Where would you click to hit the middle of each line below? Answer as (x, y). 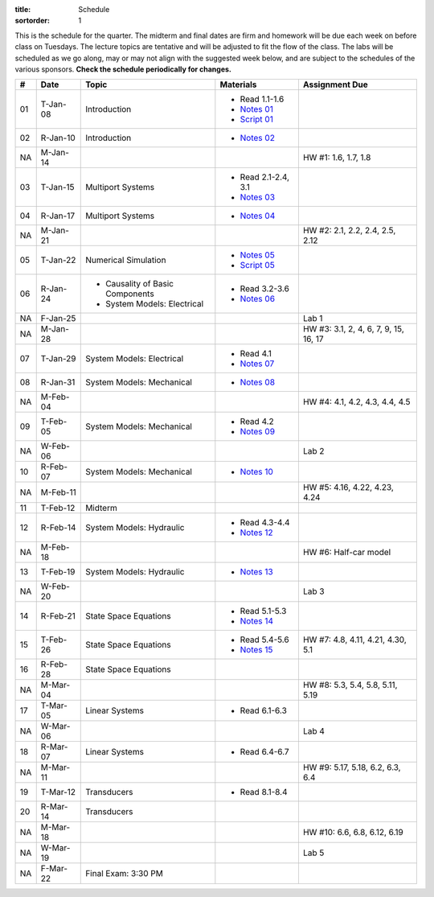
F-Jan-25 (58, 319)
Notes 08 (258, 382)
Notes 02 (257, 138)
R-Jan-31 (58, 382)
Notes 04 (258, 216)
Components (130, 294)
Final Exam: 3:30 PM (125, 874)
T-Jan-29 (58, 359)
